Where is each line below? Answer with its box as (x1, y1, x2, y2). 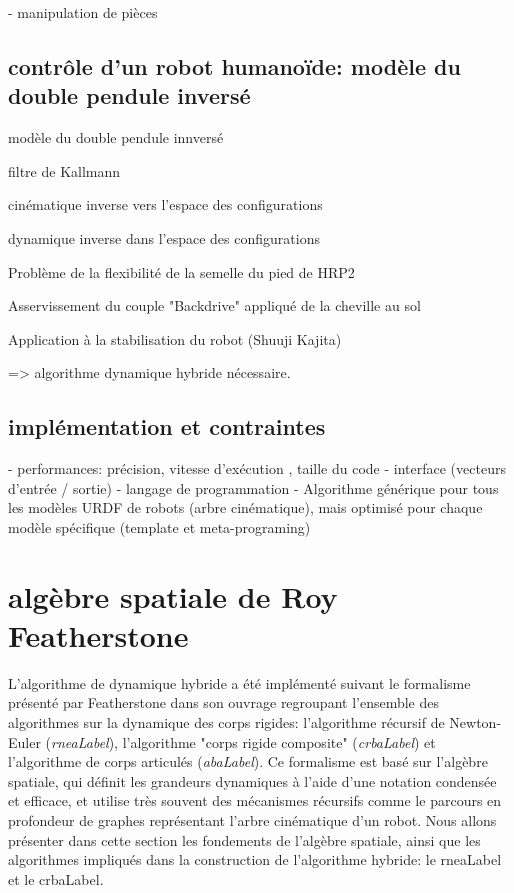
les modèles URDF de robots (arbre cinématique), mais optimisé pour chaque (8, 497, 483, 518)
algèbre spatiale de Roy (8, 575, 338, 616)
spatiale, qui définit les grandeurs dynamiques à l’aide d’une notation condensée (8, 770, 497, 791)
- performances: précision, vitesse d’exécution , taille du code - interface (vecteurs (8, 458, 506, 479)
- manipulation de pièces (8, 2, 158, 22)
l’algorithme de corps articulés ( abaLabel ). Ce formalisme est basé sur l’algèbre (8, 751, 488, 772)
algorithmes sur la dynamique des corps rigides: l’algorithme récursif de (8, 712, 445, 733)
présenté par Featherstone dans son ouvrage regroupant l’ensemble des (8, 692, 439, 713)
